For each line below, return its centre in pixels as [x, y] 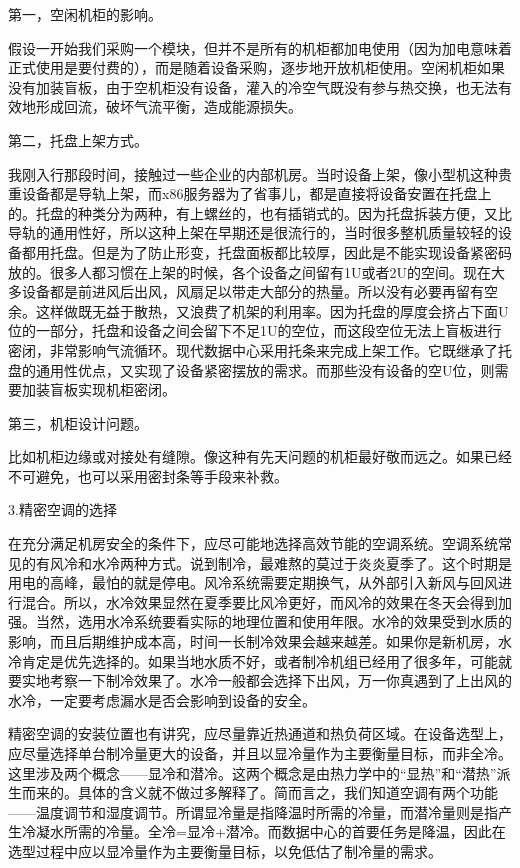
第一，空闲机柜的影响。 [85, 14]
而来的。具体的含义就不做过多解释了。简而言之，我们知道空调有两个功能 [259, 792]
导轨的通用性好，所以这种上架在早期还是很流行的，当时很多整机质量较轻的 [253, 232]
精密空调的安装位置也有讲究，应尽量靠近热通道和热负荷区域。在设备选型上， [260, 733]
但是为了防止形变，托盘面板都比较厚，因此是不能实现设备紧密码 [301, 251]
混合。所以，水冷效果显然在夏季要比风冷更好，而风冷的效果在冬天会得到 [259, 601]
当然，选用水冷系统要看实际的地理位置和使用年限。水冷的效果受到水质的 [273, 621]
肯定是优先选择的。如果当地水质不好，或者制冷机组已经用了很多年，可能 [259, 660]
